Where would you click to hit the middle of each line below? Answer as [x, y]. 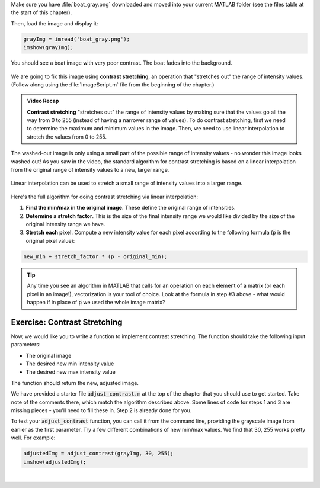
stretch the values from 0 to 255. [67, 137]
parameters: [26, 345]
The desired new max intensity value [71, 372]
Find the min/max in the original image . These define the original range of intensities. [131, 208]
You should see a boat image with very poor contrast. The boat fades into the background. [121, 63]
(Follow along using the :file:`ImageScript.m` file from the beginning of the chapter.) [113, 84]
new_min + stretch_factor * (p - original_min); [95, 256]
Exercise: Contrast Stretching [67, 322]
